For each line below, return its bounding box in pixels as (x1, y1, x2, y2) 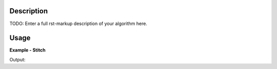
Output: (9, 56, 26, 62)
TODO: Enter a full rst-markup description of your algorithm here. (9, 20, 147, 27)
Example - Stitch (9, 47, 46, 53)
